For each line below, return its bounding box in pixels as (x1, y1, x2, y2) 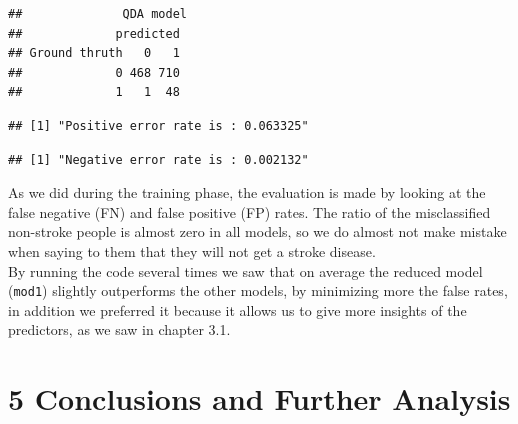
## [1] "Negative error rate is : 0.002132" (8, 152, 309, 167)
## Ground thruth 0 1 (8, 46, 180, 61)
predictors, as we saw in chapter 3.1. (8, 319, 231, 340)
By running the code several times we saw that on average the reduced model (8, 260, 483, 281)
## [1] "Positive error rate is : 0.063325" (8, 118, 309, 133)
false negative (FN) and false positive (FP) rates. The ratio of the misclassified (8, 201, 491, 222)
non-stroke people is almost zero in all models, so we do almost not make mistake (8, 221, 507, 242)
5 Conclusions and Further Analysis (8, 378, 511, 419)
